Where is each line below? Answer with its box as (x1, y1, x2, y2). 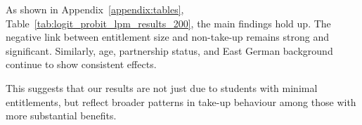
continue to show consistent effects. (6, 57, 157, 72)
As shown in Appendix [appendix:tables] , (6, 2, 184, 16)
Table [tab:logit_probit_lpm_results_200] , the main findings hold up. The (6, 15, 331, 30)
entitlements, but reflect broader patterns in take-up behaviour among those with (6, 94, 356, 109)
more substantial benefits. (6, 108, 117, 123)
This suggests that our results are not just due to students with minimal (6, 80, 318, 95)
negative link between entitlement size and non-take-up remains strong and (6, 29, 329, 44)
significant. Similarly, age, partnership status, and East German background (6, 43, 333, 58)
